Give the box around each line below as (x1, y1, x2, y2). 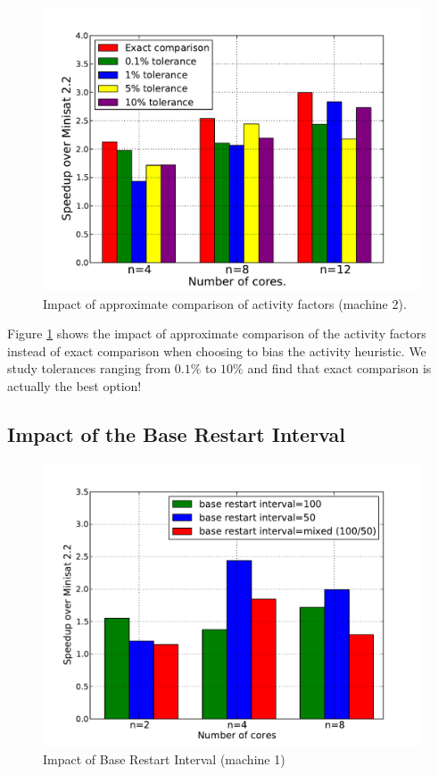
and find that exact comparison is (247, 359, 432, 378)
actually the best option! (7, 376, 142, 395)
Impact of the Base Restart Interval (7, 420, 345, 447)
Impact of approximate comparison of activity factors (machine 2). (43, 294, 407, 312)
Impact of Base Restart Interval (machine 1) (43, 750, 285, 769)
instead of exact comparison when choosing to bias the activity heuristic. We (7, 341, 426, 360)
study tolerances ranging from (7, 359, 171, 378)
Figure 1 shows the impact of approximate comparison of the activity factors (7, 324, 426, 343)
